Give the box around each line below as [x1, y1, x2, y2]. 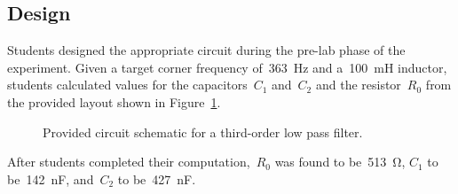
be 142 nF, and [7, 169, 94, 188]
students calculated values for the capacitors [7, 75, 248, 94]
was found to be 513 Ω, [274, 152, 406, 171]
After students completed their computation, [7, 152, 250, 171]
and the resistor [315, 75, 401, 94]
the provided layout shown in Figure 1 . [7, 92, 221, 111]
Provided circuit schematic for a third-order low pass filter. [43, 122, 363, 141]
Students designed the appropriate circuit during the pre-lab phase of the [7, 41, 406, 59]
